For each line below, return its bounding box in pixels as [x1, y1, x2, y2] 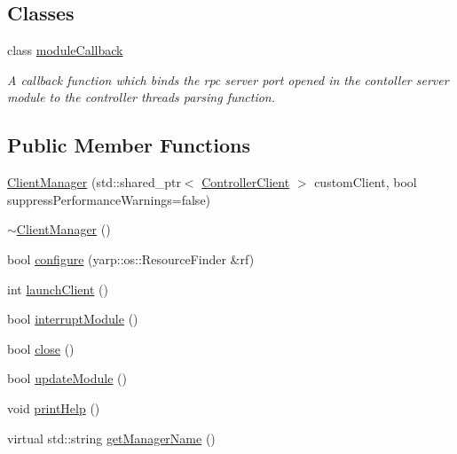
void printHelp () [7, 398, 100, 417]
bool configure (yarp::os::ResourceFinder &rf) [7, 249, 255, 268]
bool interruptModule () [7, 309, 138, 328]
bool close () [7, 339, 75, 357]
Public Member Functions [7, 131, 250, 159]
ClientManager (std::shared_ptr [7, 173, 181, 192]
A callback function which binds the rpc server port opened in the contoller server [7, 70, 449, 89]
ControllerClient [201, 173, 290, 192]
